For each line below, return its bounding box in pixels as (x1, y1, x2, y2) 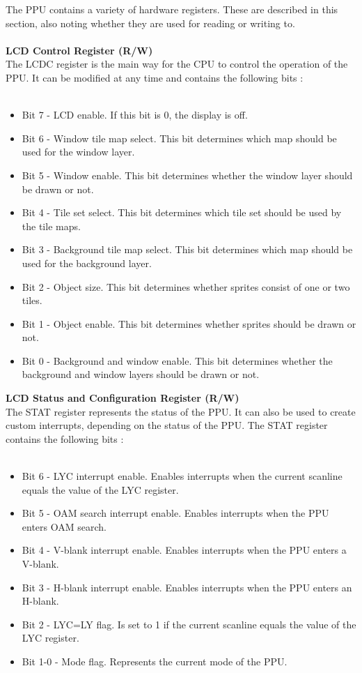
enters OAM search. (22, 519, 107, 534)
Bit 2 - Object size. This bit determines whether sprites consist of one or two (22, 279, 350, 294)
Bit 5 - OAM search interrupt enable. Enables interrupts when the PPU (22, 506, 329, 520)
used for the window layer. (22, 144, 135, 159)
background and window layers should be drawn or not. (22, 367, 260, 381)
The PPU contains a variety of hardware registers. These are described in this (6, 2, 338, 16)
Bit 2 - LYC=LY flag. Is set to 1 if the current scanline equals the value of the (22, 617, 356, 631)
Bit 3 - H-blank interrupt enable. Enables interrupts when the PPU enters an (22, 580, 352, 594)
